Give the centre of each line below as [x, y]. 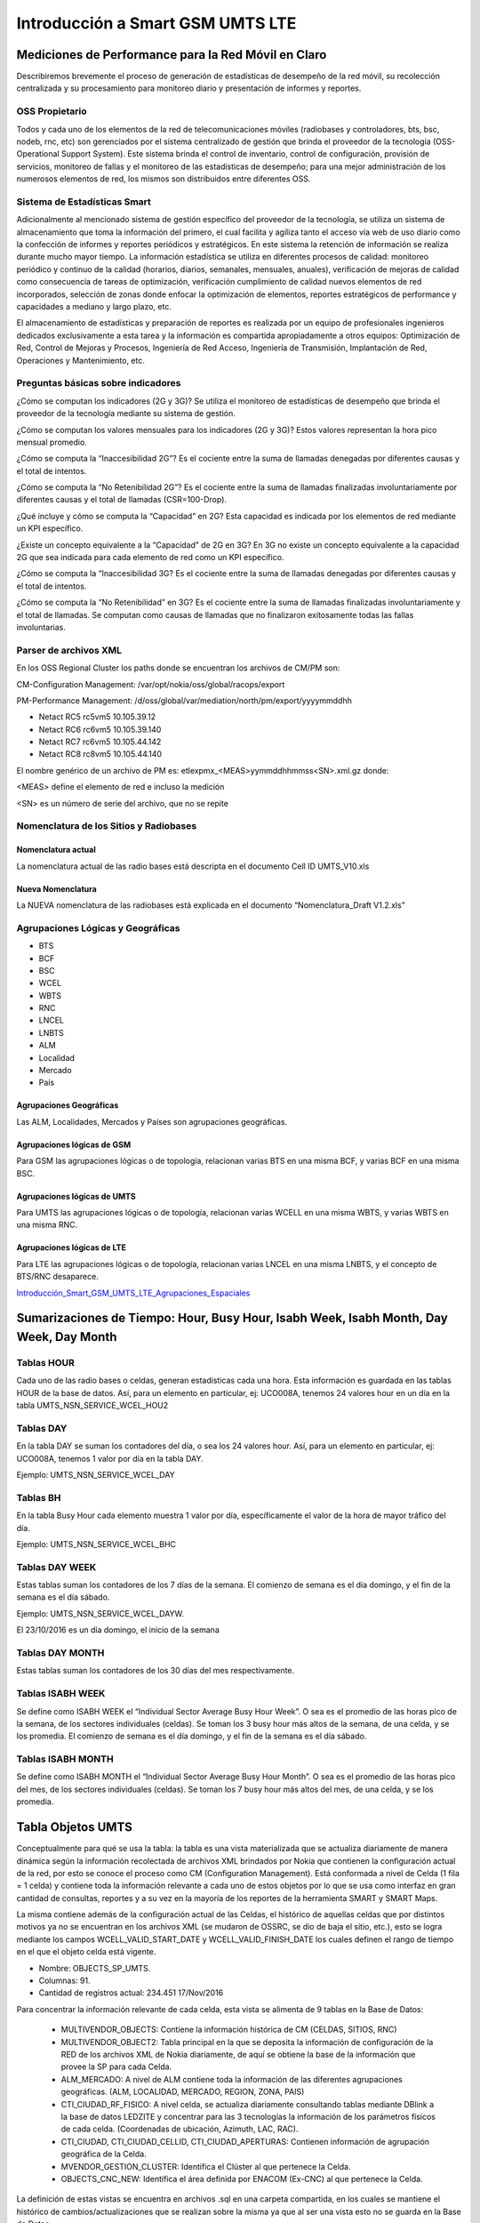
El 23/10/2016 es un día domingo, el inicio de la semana [118, 1630]
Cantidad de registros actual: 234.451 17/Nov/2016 [131, 1993]
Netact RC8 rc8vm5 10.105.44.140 [100, 754]
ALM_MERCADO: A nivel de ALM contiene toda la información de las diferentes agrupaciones [232, 2079]
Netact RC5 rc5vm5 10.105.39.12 [97, 717]
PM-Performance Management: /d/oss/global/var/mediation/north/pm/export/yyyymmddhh [184, 700]
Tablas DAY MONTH [60, 1653]
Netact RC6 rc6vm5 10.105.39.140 [100, 729]
